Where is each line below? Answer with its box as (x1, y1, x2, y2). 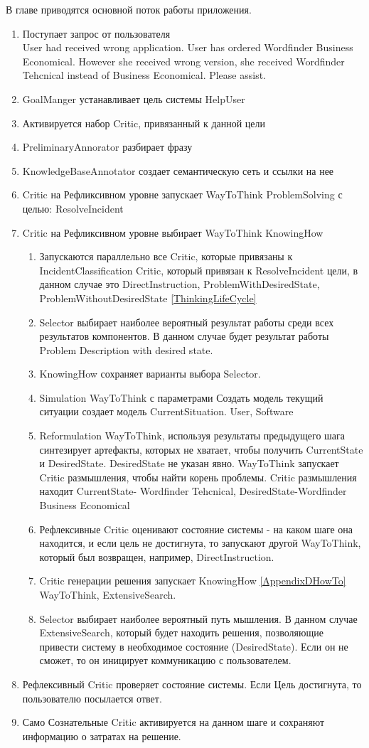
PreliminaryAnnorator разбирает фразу (22, 139, 193, 154)
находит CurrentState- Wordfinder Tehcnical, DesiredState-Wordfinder (39, 483, 347, 498)
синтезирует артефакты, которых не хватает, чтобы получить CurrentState (39, 442, 363, 456)
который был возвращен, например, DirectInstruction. (39, 549, 274, 564)
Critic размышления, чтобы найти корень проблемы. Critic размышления (39, 469, 357, 484)
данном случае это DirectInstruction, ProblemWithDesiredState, (39, 277, 320, 292)
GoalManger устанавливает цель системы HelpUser (22, 91, 245, 106)
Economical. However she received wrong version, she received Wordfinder (22, 53, 345, 68)
